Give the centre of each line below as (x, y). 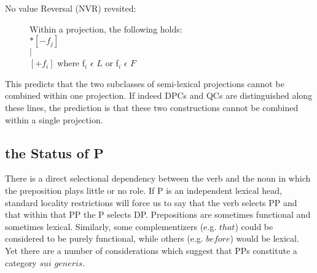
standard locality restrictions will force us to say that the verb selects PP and (151, 202)
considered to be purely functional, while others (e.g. (104, 238)
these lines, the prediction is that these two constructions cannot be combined (152, 107)
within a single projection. (54, 119)
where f (71, 63)
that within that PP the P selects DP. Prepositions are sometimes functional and (158, 214)
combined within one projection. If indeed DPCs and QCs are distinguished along (159, 95)
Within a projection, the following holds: (106, 29)
